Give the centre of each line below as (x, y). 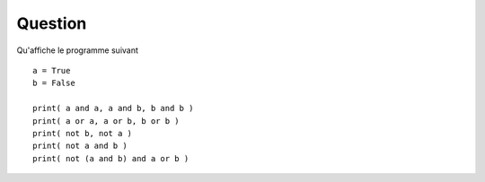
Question (52, 23)
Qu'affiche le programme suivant (78, 50)
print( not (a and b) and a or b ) (111, 158)
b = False (54, 83)
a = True (52, 70)
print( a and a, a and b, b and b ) (113, 108)
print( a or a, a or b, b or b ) (106, 121)
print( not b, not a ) (83, 133)
